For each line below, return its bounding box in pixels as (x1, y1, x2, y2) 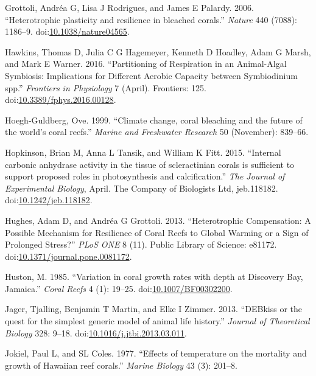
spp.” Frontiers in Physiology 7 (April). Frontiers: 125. (5, 81, 206, 94)
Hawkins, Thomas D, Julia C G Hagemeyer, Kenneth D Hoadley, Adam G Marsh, (5, 45, 311, 58)
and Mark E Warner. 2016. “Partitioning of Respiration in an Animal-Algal (5, 57, 287, 70)
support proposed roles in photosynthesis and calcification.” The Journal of (5, 170, 285, 183)
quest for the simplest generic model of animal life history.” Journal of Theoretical (5, 315, 310, 327)
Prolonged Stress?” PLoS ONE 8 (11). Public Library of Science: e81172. (5, 238, 277, 251)
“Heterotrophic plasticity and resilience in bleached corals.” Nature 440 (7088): (5, 13, 298, 26)
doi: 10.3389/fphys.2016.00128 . (5, 93, 116, 106)
